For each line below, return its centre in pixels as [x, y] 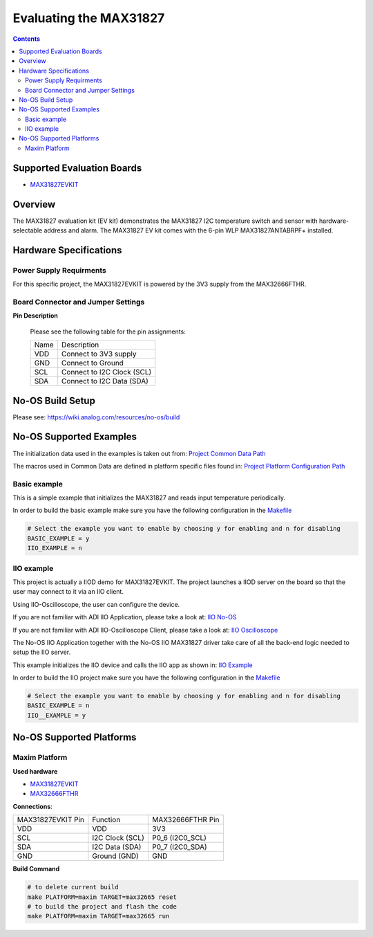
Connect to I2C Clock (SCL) [106, 372]
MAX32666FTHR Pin [186, 820]
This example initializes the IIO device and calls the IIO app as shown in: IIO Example [133, 665]
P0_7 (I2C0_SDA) [180, 847]
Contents [27, 39]
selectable [28, 230]
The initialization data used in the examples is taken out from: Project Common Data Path [139, 453]
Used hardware [35, 771]
